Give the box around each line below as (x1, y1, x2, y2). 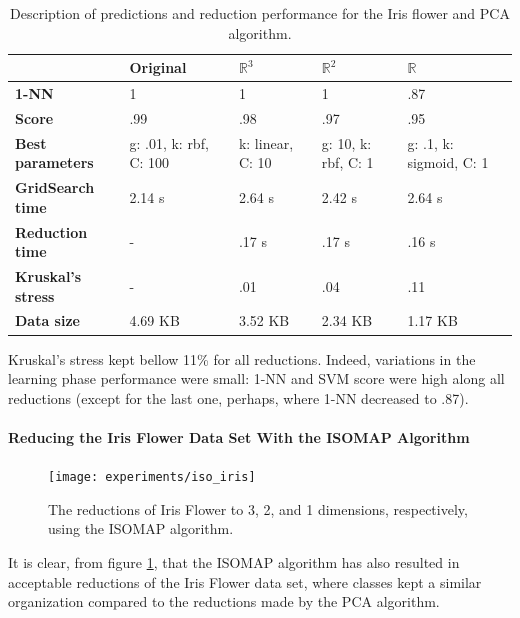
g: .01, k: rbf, (129, 132, 209, 153)
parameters (15, 152, 94, 173)
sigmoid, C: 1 (407, 152, 489, 173)
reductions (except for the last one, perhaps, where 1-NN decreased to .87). (8, 387, 469, 408)
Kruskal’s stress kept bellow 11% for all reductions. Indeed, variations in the (8, 348, 476, 369)
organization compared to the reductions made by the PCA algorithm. (8, 591, 440, 612)
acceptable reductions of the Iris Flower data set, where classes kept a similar (8, 571, 482, 592)
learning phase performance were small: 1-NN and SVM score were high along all (8, 368, 505, 389)
